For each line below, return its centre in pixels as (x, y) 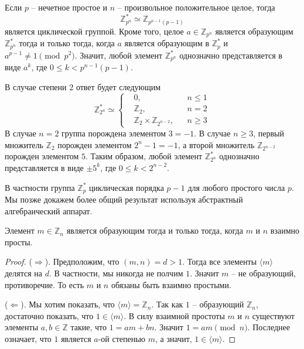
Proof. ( (18, 261)
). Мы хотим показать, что (68, 304)
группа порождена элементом (114, 133)
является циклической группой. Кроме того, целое (94, 31)
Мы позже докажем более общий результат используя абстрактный (124, 199)
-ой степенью (122, 338)
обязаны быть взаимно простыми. (171, 284)
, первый (269, 133)
